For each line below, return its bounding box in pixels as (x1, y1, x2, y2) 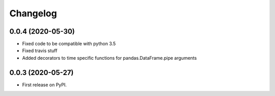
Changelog (9, 8, 57, 19)
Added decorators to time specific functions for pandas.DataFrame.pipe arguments (22, 55, 197, 61)
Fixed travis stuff (22, 47, 58, 54)
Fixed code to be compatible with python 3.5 (22, 41, 116, 47)
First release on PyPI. (22, 82, 67, 88)
